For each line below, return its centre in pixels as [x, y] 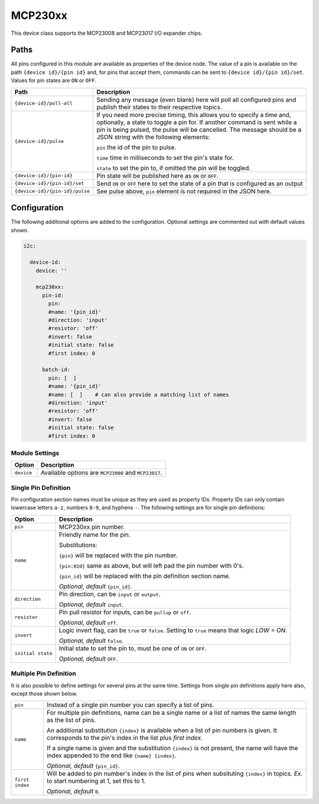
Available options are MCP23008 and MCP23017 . [101, 473]
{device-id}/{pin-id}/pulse [52, 191]
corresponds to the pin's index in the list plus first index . [125, 738]
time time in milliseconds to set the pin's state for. [165, 158]
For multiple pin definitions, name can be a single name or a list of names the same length [171, 713]
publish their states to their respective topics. [159, 107]
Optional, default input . [91, 604]
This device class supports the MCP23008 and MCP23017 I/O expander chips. [107, 33]
